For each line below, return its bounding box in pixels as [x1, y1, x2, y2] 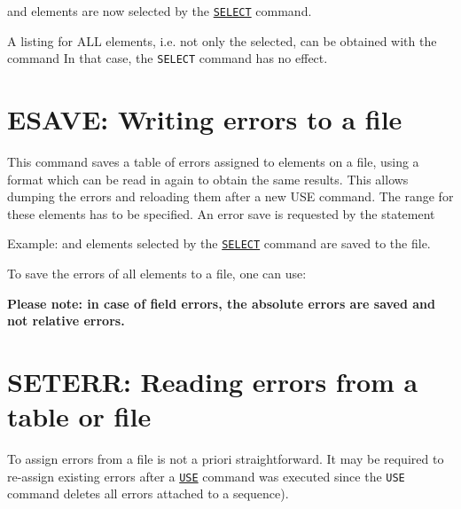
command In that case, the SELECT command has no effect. [7, 49, 328, 67]
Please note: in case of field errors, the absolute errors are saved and [7, 294, 435, 312]
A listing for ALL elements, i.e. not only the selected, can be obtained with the [7, 31, 437, 50]
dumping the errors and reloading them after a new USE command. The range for [7, 187, 454, 206]
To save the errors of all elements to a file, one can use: [7, 264, 307, 283]
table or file [7, 398, 152, 435]
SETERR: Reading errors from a [7, 364, 418, 400]
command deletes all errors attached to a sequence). [7, 484, 289, 503]
